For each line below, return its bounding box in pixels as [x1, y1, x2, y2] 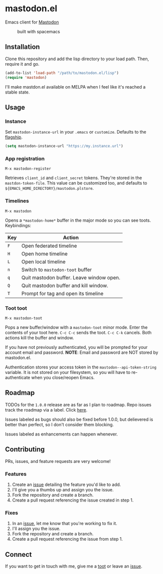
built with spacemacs [17, 28, 60, 34]
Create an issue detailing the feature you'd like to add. [12, 482, 121, 487]
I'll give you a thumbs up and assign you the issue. [12, 486, 114, 492]
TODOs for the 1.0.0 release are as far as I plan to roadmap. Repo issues [5, 402, 152, 408]
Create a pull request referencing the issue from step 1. [12, 536, 123, 542]
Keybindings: [5, 222, 32, 228]
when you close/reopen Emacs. [31, 374, 95, 380]
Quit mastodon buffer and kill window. [21, 282, 108, 289]
